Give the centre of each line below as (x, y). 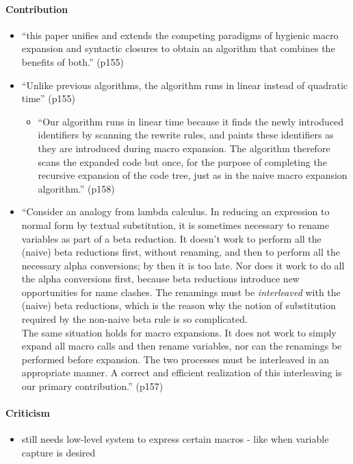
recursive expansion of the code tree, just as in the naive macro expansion (193, 175)
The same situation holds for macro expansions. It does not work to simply (179, 332)
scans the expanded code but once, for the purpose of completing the (182, 161)
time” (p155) (48, 98)
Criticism (28, 413)
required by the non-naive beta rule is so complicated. (134, 319)
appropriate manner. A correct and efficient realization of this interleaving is (182, 373)
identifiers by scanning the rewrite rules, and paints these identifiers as (186, 135)
